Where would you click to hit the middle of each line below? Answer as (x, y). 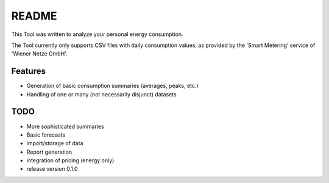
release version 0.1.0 (52, 169)
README (34, 16)
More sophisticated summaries (65, 126)
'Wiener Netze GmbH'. (39, 54)
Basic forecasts (46, 135)
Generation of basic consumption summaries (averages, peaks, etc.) (112, 86)
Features (28, 71)
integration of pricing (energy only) (70, 160)
